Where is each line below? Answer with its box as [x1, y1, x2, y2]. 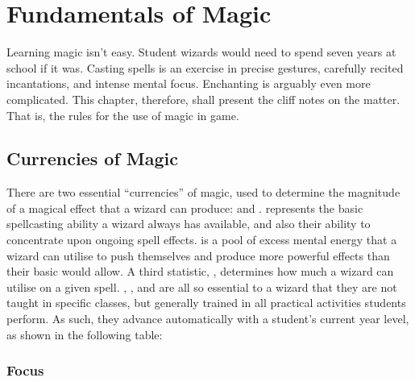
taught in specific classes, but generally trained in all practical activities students [6, 294, 406, 311]
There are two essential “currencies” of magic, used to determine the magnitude [6, 184, 400, 201]
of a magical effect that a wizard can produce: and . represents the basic [6, 199, 363, 216]
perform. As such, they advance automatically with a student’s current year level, [6, 310, 409, 327]
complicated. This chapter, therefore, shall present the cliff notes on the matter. [6, 90, 400, 107]
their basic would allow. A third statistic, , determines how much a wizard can [6, 263, 394, 280]
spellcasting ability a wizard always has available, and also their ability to [6, 215, 371, 232]
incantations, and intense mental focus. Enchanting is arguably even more [6, 75, 371, 92]
